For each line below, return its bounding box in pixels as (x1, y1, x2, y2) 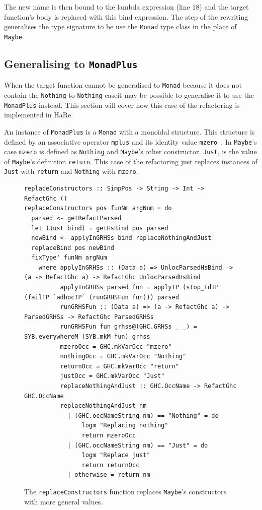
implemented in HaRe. (4, 109, 73, 120)
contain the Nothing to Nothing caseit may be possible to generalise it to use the (4, 89, 254, 100)
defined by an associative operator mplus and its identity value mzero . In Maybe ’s (4, 136, 257, 147)
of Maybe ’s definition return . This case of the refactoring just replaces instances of (4, 156, 257, 166)
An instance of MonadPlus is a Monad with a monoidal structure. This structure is (4, 126, 255, 137)
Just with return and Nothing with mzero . (4, 166, 138, 176)
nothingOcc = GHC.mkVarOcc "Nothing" (60, 353, 187, 360)
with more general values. (24, 496, 103, 506)
